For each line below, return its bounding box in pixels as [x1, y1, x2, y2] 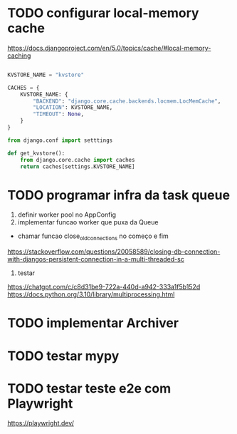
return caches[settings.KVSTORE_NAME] [20, 162, 135, 170]
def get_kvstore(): [7, 150, 65, 157]
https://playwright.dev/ [7, 419, 75, 428]
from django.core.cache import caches [20, 156, 135, 163]
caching [7, 51, 31, 60]
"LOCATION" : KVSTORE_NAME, [33, 104, 113, 111]
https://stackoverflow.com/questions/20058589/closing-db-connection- [7, 247, 221, 256]
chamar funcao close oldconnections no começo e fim [17, 232, 169, 242]
